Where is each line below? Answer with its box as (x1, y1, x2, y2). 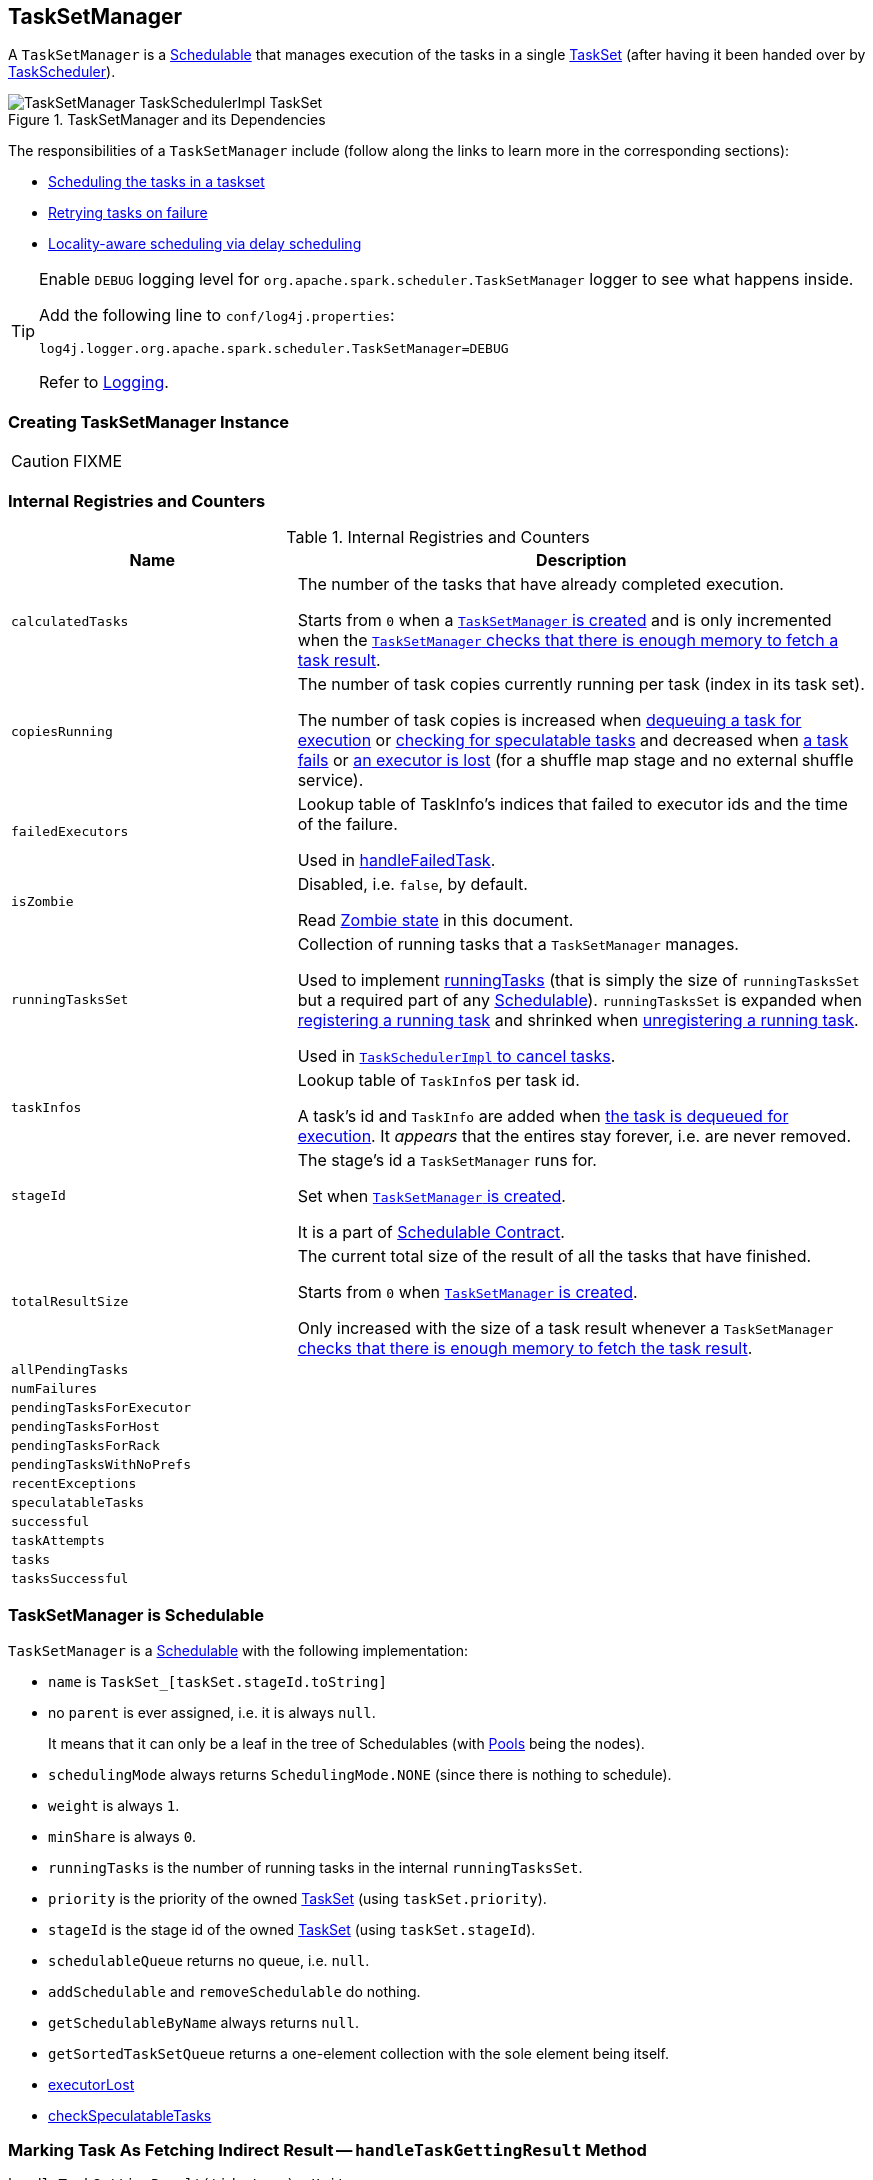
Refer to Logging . (39, 372, 169, 393)
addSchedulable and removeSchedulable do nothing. (48, 1982, 421, 2000)
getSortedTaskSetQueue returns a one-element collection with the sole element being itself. (48, 2044, 669, 2062)
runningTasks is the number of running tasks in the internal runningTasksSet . (48, 1858, 583, 1876)
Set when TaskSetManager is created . (297, 1185, 566, 1206)
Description (536, 549, 627, 570)
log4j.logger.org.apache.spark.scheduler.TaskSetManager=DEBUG (39, 341, 509, 357)
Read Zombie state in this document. (297, 909, 574, 930)
